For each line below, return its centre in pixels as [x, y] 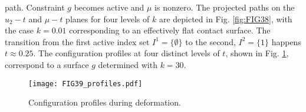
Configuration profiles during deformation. [105, 102]
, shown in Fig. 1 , [257, 53]
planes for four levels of [108, 18]
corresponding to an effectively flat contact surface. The [170, 30]
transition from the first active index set [77, 41]
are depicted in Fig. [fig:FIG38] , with [226, 18]
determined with [128, 64]
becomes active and [109, 7]
